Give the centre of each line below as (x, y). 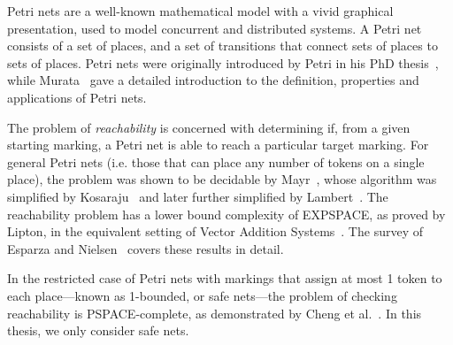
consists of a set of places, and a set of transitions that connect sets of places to (223, 46)
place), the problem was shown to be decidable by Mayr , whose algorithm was (222, 179)
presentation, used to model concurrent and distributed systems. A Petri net (215, 28)
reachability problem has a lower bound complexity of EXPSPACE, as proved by (226, 214)
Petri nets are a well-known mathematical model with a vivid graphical (200, 11)
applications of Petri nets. (77, 97)
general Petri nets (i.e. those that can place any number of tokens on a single (216, 161)
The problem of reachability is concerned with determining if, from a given (209, 127)
